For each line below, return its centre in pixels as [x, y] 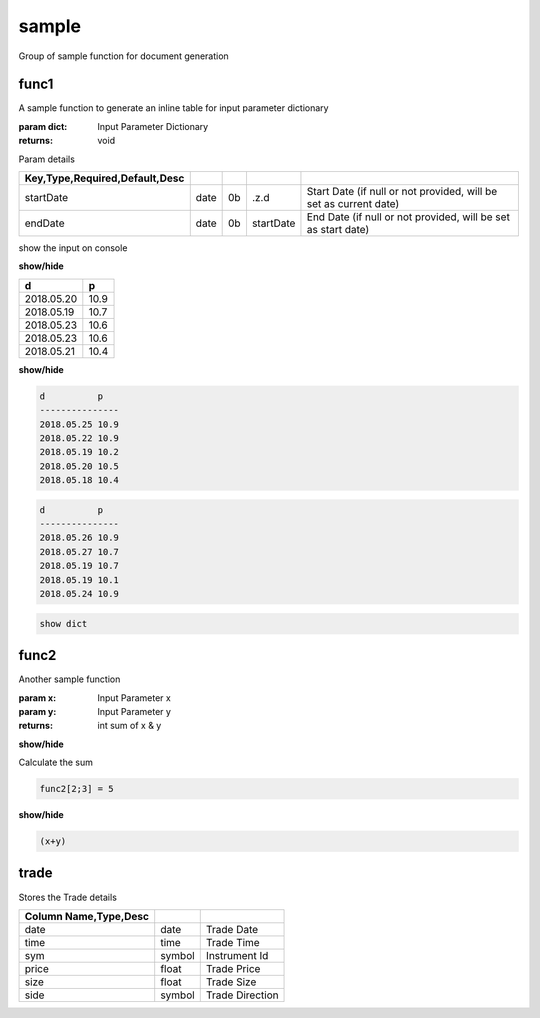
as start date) [338, 230]
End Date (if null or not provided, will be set [408, 217]
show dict [63, 623]
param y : [37, 711]
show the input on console [73, 248]
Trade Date [232, 929]
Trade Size [231, 982]
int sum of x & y [129, 726]
